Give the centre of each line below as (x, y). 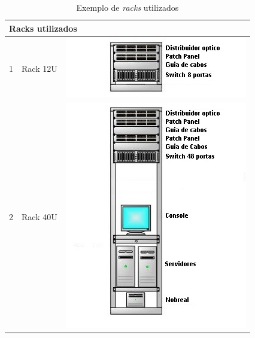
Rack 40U (40, 216)
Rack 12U (40, 68)
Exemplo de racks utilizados (127, 7)
